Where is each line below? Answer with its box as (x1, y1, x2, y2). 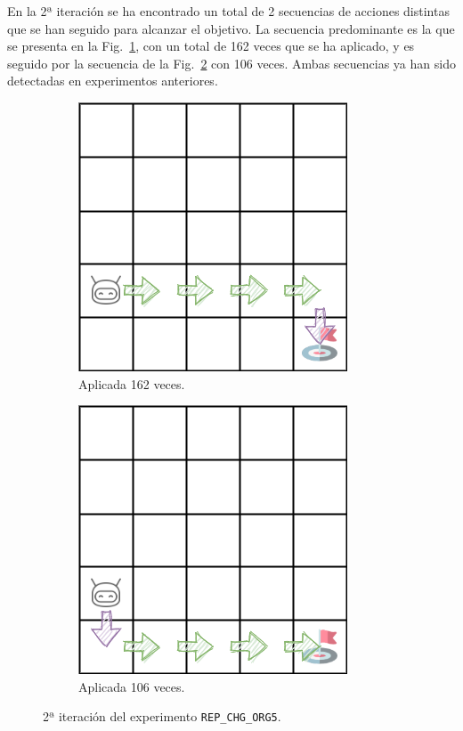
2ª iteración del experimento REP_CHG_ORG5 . (43, 707, 281, 726)
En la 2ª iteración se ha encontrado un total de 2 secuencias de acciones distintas (7, 2, 450, 20)
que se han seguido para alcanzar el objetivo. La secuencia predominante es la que (7, 19, 455, 37)
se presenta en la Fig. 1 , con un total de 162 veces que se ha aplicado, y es (7, 37, 415, 55)
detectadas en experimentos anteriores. (7, 71, 218, 90)
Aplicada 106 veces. (78, 677, 185, 695)
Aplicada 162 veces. (78, 374, 185, 393)
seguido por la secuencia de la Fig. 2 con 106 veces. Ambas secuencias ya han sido (7, 53, 456, 72)
